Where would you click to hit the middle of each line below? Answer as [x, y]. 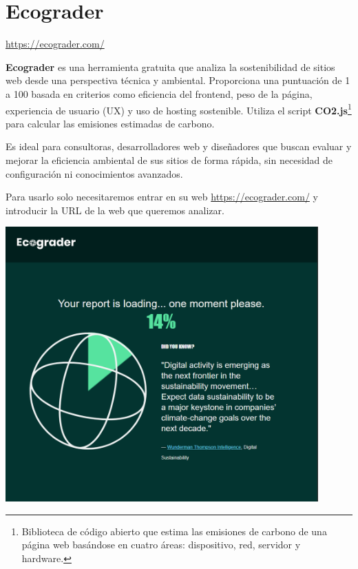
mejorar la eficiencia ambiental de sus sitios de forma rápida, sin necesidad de [169, 159]
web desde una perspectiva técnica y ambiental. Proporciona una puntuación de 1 [178, 80]
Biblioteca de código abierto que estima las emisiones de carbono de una [174, 531]
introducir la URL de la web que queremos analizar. [115, 210]
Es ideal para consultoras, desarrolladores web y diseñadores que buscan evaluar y [179, 146]
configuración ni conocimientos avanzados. [94, 173]
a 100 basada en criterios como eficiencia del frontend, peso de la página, [159, 93]
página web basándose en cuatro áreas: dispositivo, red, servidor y [161, 545]
